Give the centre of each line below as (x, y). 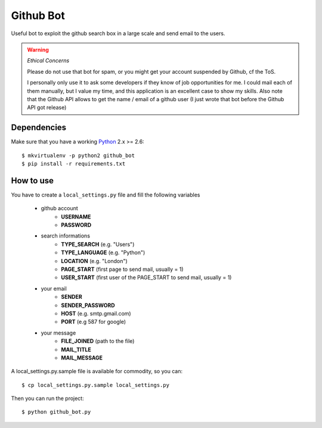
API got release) (47, 108)
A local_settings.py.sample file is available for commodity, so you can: (97, 371)
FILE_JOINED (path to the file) (98, 341)
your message (58, 333)
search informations (66, 236)
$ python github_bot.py (56, 412)
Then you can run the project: (47, 398)
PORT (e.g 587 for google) (94, 322)
